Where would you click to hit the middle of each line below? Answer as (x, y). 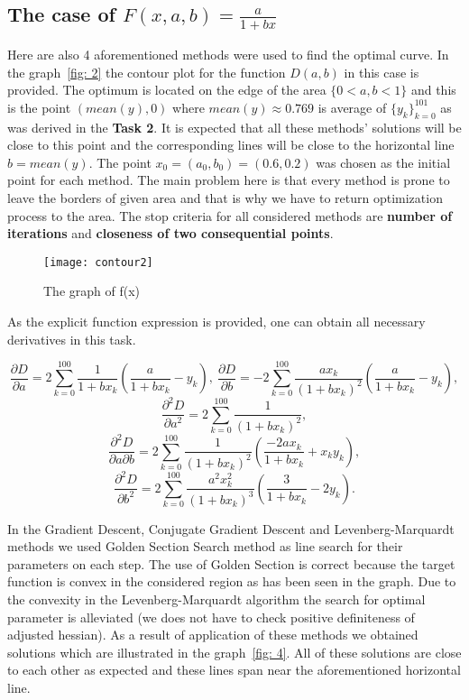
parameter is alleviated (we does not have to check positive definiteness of (211, 617)
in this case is (382, 72)
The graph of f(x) (92, 291)
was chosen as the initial (383, 162)
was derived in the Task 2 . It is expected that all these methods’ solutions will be (234, 127)
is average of (352, 107)
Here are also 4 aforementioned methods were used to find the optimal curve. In (228, 55)
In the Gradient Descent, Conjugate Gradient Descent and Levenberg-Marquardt (231, 528)
